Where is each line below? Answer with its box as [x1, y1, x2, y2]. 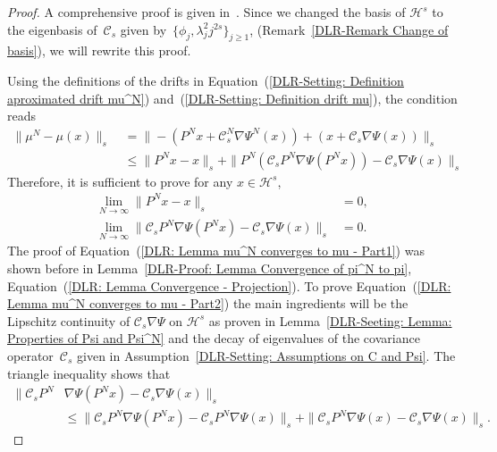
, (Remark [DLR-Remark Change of [249, 20, 449, 38]
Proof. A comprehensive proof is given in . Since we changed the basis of [7, 3, 406, 21]
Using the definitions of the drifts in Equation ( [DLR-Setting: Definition [7, 71, 404, 89]
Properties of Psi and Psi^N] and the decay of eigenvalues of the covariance [7, 329, 420, 347]
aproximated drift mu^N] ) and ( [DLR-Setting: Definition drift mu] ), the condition [7, 88, 458, 107]
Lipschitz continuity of [7, 311, 131, 330]
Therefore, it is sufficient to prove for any [7, 172, 233, 190]
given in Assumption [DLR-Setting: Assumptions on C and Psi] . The [77, 346, 456, 364]
